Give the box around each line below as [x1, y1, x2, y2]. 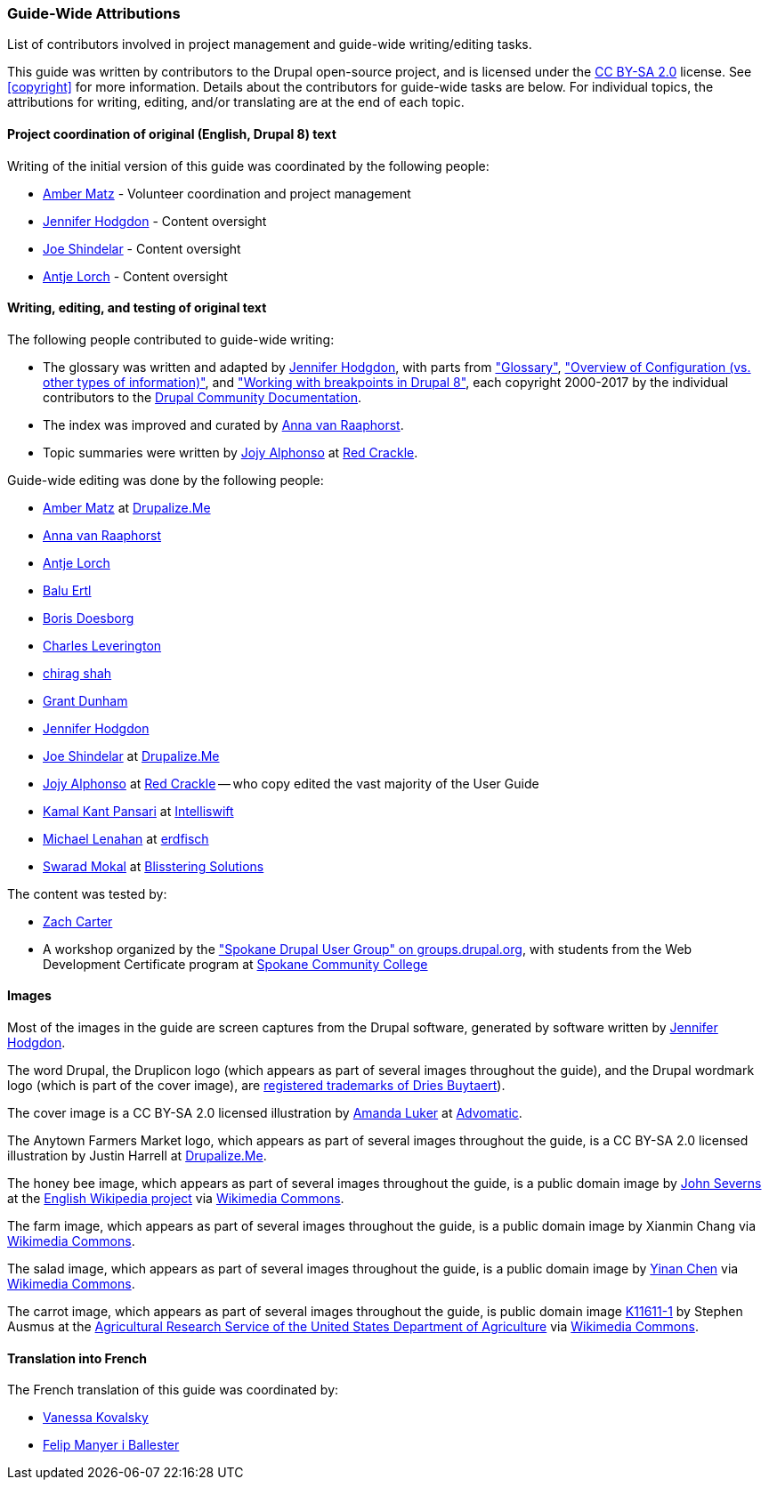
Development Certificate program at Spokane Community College [43, 956, 428, 972]
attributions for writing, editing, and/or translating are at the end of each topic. [7, 94, 465, 110]
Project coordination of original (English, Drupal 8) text [7, 125, 336, 141]
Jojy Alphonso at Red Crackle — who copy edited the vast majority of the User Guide [43, 775, 539, 791]
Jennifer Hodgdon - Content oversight [43, 213, 267, 229]
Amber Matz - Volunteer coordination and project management [43, 185, 411, 201]
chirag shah [43, 665, 112, 681]
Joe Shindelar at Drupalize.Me [43, 748, 220, 764]
